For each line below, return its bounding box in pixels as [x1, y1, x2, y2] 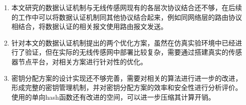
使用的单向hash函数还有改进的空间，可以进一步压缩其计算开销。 [11, 91, 215, 102]
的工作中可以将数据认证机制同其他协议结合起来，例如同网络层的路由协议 [11, 12, 242, 22]
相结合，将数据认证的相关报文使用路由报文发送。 [11, 21, 168, 31]
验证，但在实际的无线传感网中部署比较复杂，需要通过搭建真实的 [25, 47, 229, 57]
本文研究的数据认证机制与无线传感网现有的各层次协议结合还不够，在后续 [11, 2, 242, 12]
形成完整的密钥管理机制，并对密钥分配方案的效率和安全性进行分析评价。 [11, 82, 242, 92]
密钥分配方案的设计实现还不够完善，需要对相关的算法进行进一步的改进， [11, 73, 242, 83]
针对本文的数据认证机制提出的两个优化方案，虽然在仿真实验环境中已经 [11, 37, 235, 47]
